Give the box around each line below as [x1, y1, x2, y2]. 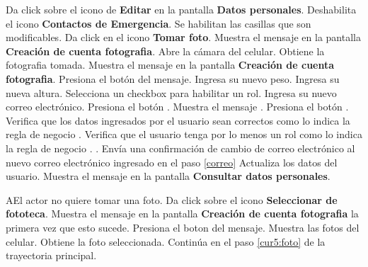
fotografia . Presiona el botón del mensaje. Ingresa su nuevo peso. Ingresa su [6, 71, 340, 86]
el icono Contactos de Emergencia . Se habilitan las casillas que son [6, 16, 311, 30]
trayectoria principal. [6, 248, 97, 263]
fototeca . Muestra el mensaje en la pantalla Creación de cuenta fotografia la [6, 206, 359, 221]
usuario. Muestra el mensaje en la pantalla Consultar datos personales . [6, 169, 330, 183]
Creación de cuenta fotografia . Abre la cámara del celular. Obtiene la [6, 43, 325, 58]
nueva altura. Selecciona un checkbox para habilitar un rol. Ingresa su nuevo [6, 85, 337, 100]
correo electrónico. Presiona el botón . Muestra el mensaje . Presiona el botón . [6, 99, 349, 114]
